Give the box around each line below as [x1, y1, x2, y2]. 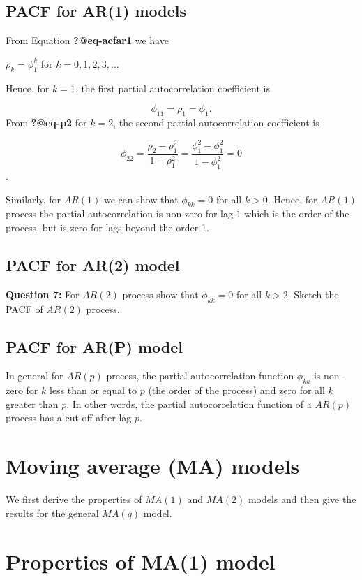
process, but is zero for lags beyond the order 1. [6, 220, 209, 235]
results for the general [6, 505, 99, 520]
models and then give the [248, 492, 356, 507]
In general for [6, 368, 63, 383]
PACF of [6, 301, 43, 316]
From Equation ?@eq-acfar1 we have [6, 33, 169, 48]
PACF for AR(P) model [6, 335, 183, 357]
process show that [122, 287, 199, 301]
